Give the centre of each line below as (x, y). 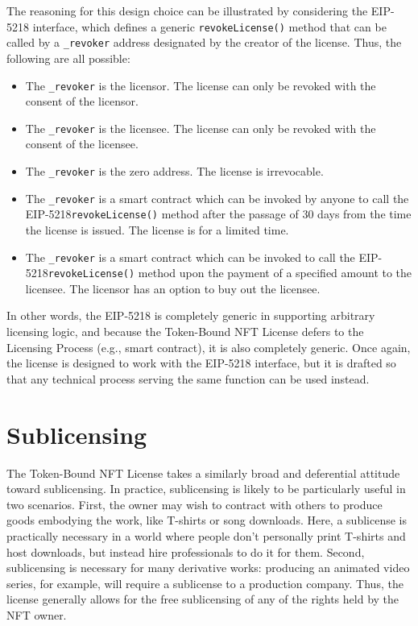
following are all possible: (68, 58)
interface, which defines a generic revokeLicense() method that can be (209, 26)
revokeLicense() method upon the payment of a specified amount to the (230, 273)
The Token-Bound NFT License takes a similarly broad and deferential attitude (203, 473)
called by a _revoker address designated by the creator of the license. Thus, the (204, 42)
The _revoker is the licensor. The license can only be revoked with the (201, 85)
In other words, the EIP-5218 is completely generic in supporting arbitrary (191, 315)
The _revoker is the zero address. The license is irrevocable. (174, 171)
